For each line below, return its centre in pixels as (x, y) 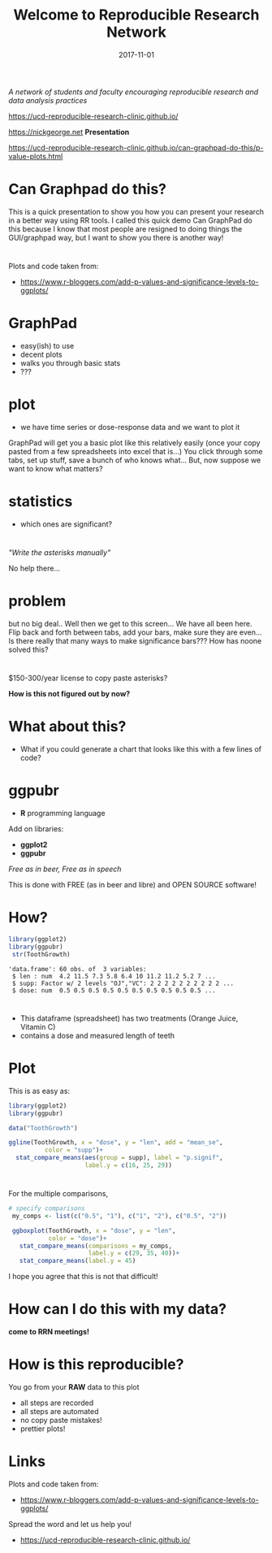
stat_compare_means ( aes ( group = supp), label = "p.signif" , (119, 1158)
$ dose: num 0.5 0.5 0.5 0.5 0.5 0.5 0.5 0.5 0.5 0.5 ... (114, 990)
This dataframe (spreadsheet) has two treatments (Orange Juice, (129, 1018)
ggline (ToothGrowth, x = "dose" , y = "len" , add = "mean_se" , (116, 1143)
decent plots (41, 354)
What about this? (67, 727)
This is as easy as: (39, 1091)
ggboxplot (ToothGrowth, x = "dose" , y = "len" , (94, 1230)
